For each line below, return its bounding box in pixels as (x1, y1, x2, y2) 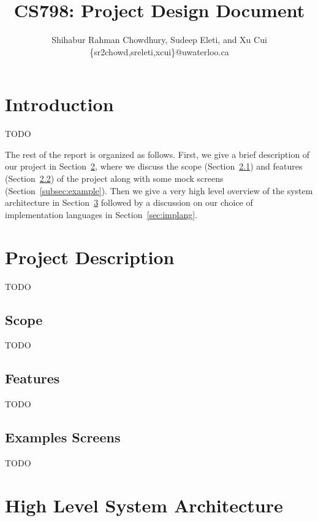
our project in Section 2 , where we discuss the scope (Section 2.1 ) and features (5, 160, 303, 173)
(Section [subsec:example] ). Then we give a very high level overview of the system (5, 184, 313, 197)
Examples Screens (5, 428, 121, 447)
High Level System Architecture (5, 492, 283, 517)
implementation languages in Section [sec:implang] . (5, 208, 198, 221)
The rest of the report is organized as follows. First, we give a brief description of (5, 147, 310, 160)
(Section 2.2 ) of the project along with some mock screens (5, 172, 224, 185)
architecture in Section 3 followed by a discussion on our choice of (5, 196, 253, 209)
